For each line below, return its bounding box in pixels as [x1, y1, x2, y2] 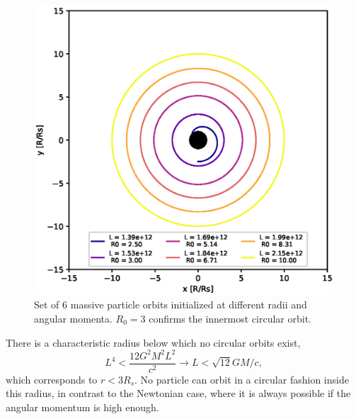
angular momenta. [34, 311, 113, 326]
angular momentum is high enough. [6, 399, 159, 414]
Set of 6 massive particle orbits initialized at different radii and [34, 297, 307, 312]
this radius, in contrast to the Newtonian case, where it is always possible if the [6, 386, 351, 401]
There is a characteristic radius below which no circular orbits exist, [6, 335, 301, 350]
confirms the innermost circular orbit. [149, 311, 312, 326]
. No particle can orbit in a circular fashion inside [134, 371, 349, 386]
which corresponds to [6, 371, 98, 386]
